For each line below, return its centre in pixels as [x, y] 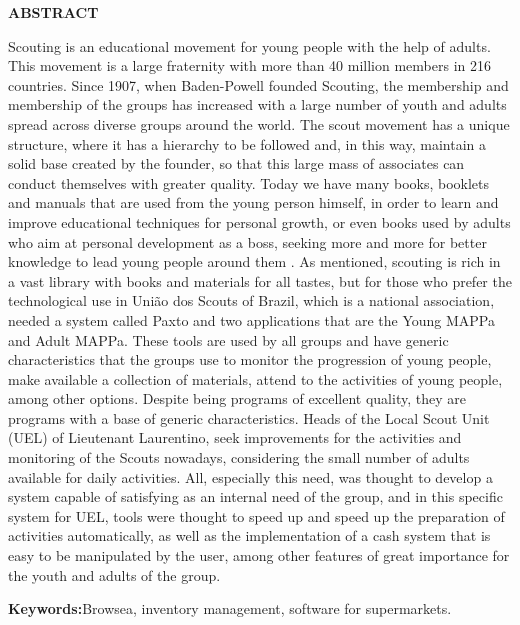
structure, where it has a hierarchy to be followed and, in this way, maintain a [247, 143]
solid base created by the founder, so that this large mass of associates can [236, 163]
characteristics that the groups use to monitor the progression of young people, [250, 359]
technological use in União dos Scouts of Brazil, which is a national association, [251, 300]
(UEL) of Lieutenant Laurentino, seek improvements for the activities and [235, 437]
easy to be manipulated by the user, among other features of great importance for [259, 555]
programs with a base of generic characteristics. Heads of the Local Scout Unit [249, 417]
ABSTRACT [53, 12]
